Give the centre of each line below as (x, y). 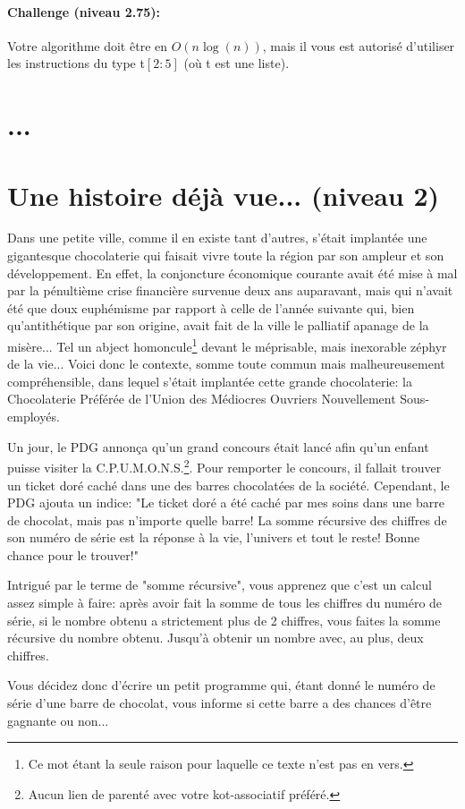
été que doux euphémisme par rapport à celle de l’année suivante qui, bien (211, 307)
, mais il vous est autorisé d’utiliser (359, 45)
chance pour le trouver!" (73, 554)
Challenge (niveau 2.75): (84, 11)
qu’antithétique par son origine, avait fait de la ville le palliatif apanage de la (218, 325)
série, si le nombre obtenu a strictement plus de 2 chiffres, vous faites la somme (224, 620)
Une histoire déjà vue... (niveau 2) (224, 195)
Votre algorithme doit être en (88, 45)
